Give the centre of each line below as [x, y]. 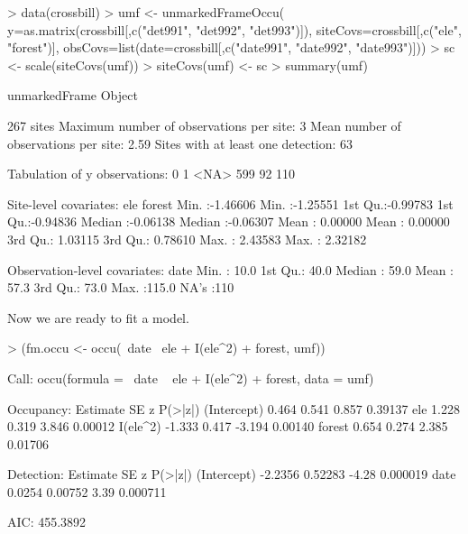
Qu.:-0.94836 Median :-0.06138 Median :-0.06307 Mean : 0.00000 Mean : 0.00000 [229, 221]
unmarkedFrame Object [73, 95]
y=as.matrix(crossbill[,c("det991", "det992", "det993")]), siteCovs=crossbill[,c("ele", [234, 29]
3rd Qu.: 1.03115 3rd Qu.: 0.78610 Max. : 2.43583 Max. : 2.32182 [187, 239]
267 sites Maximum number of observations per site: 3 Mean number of [204, 125]
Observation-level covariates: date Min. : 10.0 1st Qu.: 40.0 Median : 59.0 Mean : [230, 269]
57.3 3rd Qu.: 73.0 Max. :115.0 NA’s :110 [121, 287]
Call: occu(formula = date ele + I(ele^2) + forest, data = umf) [191, 377]
